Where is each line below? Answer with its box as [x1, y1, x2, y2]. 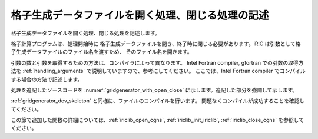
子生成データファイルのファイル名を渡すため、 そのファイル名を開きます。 [11, 48, 193, 55]
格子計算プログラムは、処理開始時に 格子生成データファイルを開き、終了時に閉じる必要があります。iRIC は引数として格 [11, 40, 302, 47]
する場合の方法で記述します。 [11, 75, 83, 82]
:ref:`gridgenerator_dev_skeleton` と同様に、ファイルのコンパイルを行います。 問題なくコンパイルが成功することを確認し [11, 97, 305, 104]
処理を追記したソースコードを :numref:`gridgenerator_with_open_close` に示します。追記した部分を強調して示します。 [11, 86, 298, 94]
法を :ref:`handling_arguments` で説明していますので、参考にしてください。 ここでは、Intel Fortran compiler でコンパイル [11, 68, 306, 75]
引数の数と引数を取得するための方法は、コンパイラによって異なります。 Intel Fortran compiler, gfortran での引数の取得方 [11, 59, 304, 66]
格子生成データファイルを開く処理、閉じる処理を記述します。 [11, 29, 160, 37]
